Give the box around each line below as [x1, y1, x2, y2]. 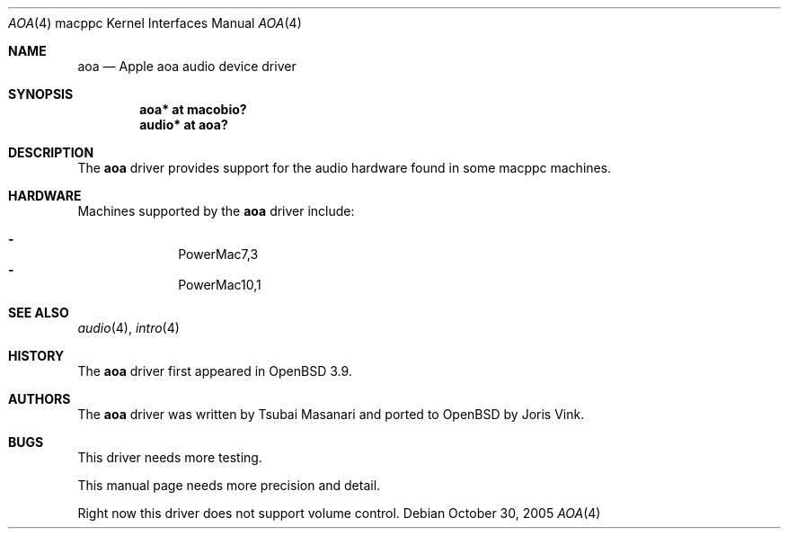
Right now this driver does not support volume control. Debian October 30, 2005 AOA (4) [77, 505, 601, 521]
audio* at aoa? [139, 117, 228, 132]
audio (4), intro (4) [77, 320, 180, 335]
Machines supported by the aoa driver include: [77, 203, 355, 219]
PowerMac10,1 [178, 277, 261, 292]
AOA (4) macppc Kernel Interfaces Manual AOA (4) [8, 15, 302, 31]
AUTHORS [8, 391, 71, 406]
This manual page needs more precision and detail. [77, 478, 381, 493]
